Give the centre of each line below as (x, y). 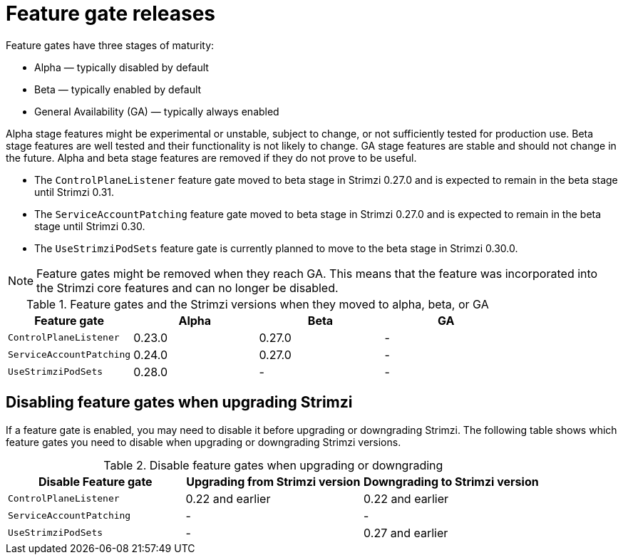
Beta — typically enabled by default (118, 89)
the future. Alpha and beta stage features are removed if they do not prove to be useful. (211, 157)
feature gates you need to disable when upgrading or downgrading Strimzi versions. (204, 442)
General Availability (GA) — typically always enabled (157, 111)
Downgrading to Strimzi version (451, 481)
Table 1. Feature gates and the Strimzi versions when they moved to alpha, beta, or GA (258, 304)
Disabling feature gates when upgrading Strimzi (179, 403)
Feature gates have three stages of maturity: (110, 45)
